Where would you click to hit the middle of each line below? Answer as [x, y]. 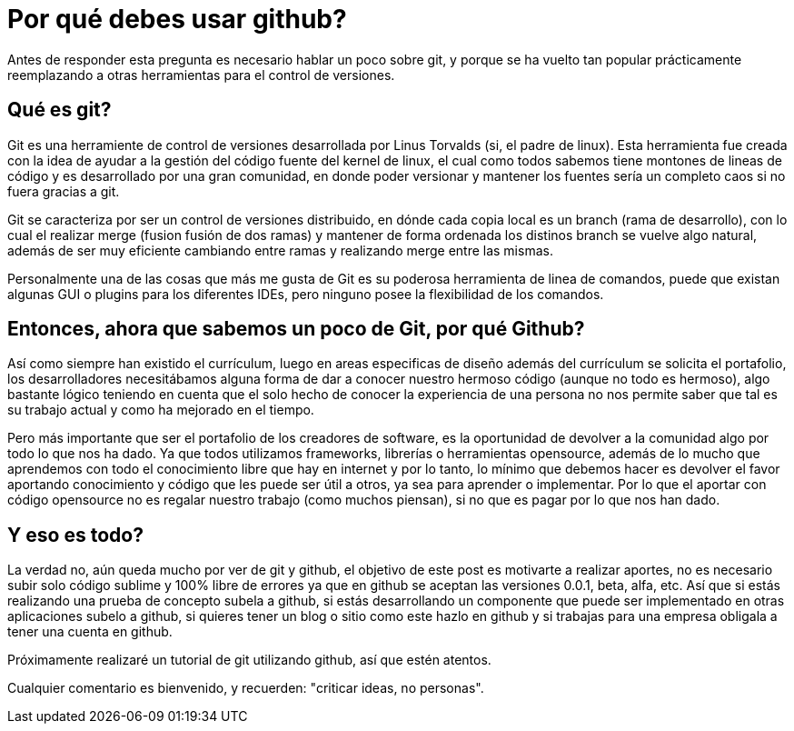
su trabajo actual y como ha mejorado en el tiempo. [161, 410]
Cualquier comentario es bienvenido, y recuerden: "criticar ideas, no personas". [246, 688]
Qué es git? [60, 110]
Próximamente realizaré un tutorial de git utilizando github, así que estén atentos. [249, 660]
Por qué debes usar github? [177, 19]
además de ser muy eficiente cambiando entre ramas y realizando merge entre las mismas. [280, 250]
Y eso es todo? [75, 535]
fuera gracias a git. [64, 191]
